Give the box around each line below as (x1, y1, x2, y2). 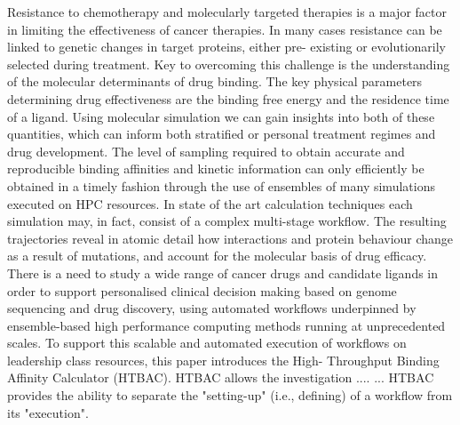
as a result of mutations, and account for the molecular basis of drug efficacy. (7, 246, 427, 265)
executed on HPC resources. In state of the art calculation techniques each (7, 194, 413, 212)
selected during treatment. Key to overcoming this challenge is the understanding (7, 54, 450, 73)
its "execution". (7, 403, 89, 421)
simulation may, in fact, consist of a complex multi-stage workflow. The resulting (7, 212, 447, 230)
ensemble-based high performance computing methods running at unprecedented (7, 316, 446, 334)
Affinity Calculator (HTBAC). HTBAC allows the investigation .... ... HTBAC (7, 368, 434, 387)
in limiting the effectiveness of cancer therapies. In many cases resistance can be (7, 20, 442, 38)
